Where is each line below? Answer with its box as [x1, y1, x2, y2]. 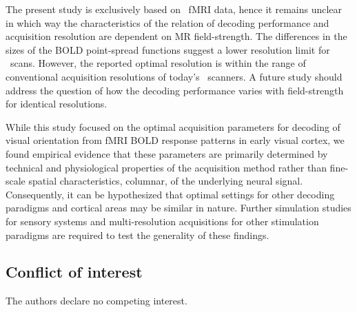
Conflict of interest [6, 261, 143, 282]
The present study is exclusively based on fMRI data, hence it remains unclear [6, 2, 343, 16]
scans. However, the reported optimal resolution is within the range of [10, 56, 306, 70]
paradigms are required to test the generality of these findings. [6, 227, 269, 242]
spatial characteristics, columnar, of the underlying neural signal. [28, 174, 303, 188]
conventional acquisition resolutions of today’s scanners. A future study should [6, 69, 343, 83]
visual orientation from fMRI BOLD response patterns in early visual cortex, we [6, 133, 345, 147]
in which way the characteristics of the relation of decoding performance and [6, 15, 329, 30]
